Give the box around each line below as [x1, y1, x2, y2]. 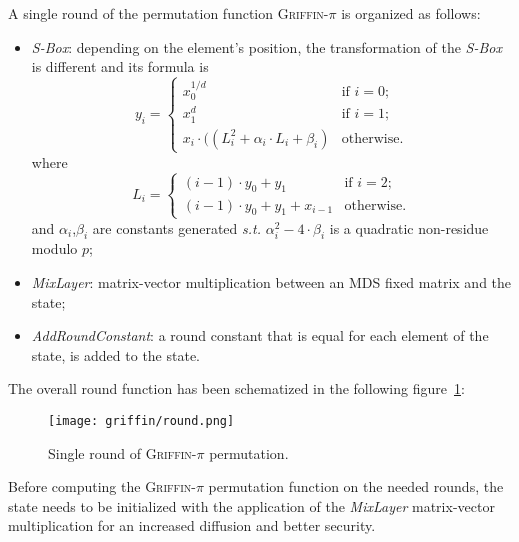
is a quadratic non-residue [329, 217, 489, 238]
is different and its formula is [31, 56, 209, 77]
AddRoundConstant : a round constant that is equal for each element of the [31, 325, 489, 346]
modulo [31, 238, 78, 259]
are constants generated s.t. [92, 217, 261, 238]
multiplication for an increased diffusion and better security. [8, 515, 376, 536]
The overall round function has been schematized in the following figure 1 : [8, 378, 465, 399]
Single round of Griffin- [48, 442, 197, 463]
